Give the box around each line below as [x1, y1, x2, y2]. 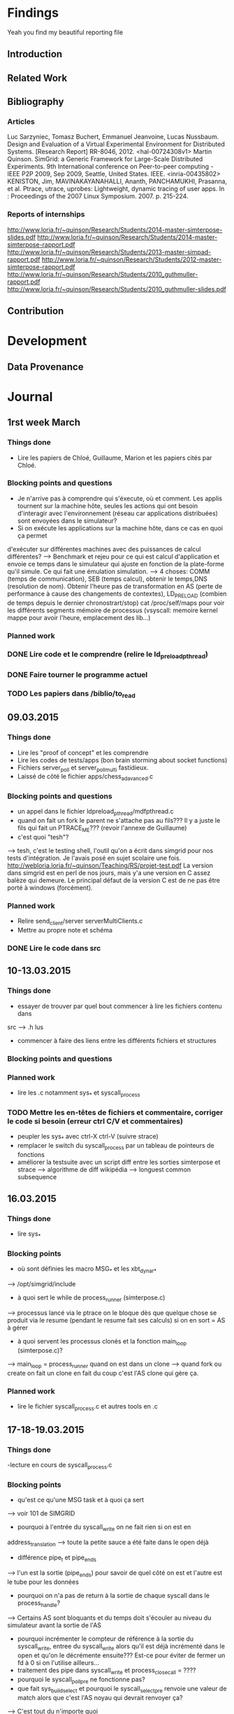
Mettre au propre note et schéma [17, 926, 113, 935]
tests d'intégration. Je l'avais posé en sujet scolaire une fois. [7, 854, 182, 863]
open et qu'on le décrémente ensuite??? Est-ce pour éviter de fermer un [17, 1651, 226, 1659]
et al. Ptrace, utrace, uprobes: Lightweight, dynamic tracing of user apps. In [7, 185, 225, 193]
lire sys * [17, 1230, 41, 1240]
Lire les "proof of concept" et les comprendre [17, 748, 149, 756]
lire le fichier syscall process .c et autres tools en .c [17, 1402, 159, 1412]
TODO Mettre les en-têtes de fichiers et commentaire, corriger [7, 1107, 224, 1117]
